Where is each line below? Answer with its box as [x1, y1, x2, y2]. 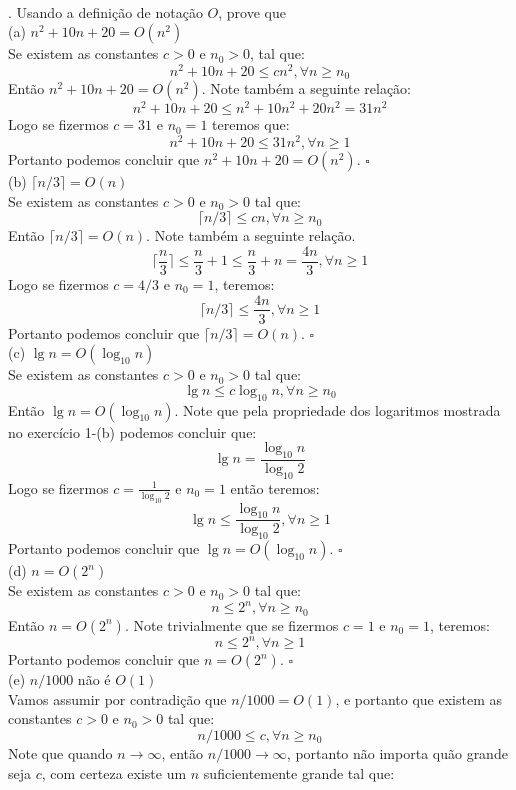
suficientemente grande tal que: [203, 762, 395, 783]
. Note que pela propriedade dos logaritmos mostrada [174, 399, 501, 420]
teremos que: [212, 114, 290, 135]
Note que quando [8, 743, 113, 763]
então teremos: [230, 477, 320, 498]
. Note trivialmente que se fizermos [124, 614, 339, 635]
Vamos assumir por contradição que [8, 688, 227, 709]
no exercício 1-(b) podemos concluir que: [8, 421, 257, 442]
